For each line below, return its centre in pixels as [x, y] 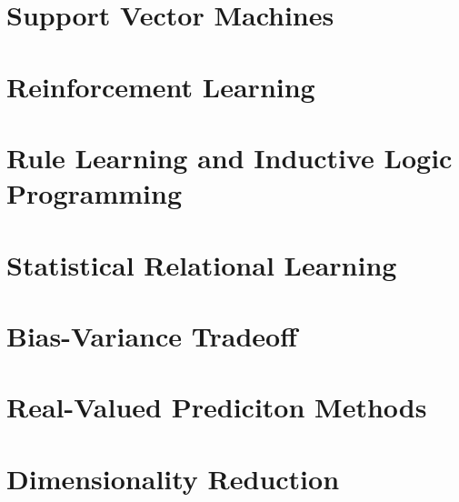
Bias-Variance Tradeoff [152, 335]
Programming [94, 193]
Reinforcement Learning [161, 86]
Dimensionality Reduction [173, 478]
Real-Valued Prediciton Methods [217, 407]
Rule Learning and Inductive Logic [229, 157]
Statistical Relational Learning [202, 264]
